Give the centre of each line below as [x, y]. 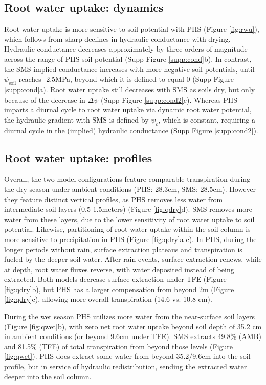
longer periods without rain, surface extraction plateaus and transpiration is [123, 249]
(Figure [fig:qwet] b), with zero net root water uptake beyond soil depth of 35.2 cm [133, 326]
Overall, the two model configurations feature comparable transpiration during [127, 179]
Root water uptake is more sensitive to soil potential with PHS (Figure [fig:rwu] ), [132, 29]
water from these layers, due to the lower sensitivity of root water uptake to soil [129, 219]
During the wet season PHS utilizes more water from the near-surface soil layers [129, 316]
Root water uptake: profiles [78, 158]
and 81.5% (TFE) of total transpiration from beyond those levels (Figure [119, 346]
